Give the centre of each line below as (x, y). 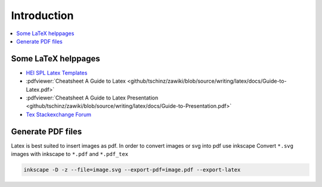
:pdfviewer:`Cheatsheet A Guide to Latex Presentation (92, 98)
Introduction (42, 15)
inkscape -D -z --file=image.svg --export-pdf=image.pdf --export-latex (132, 170)
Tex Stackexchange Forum (59, 114)
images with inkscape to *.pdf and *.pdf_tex (70, 154)
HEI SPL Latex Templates (57, 73)
